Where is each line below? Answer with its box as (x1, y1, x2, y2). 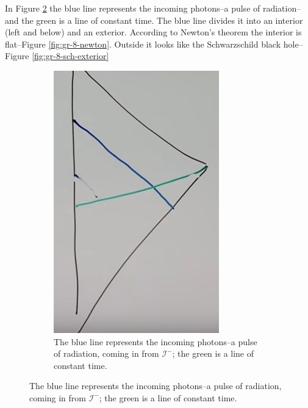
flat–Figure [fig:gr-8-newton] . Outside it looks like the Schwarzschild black (5, 37, 281, 50)
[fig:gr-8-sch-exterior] (32, 49, 109, 62)
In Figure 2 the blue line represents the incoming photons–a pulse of (5, 2, 260, 14)
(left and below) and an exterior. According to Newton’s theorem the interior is (5, 26, 302, 38)
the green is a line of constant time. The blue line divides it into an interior (21, 13, 303, 26)
